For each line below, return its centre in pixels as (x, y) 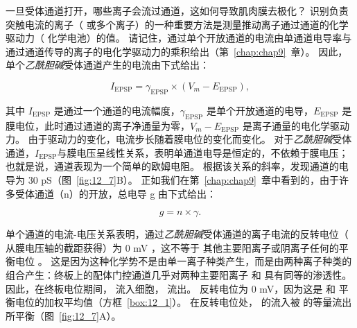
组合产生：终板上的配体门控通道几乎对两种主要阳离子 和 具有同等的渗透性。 (179, 274)
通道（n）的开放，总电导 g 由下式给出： (125, 193)
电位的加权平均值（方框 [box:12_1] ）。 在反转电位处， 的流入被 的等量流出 (183, 302)
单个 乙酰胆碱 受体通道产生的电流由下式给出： (107, 65)
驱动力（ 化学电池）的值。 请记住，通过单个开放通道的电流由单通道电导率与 (179, 38)
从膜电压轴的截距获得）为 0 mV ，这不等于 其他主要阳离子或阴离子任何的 (172, 247)
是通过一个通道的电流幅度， (117, 110)
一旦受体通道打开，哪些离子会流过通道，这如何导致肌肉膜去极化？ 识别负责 (177, 10)
